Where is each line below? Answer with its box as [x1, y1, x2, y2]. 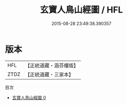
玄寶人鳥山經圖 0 [12, 94, 46, 100]
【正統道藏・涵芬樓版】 [25, 62, 79, 69]
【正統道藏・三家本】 [25, 71, 74, 78]
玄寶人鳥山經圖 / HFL [40, 4, 123, 15]
